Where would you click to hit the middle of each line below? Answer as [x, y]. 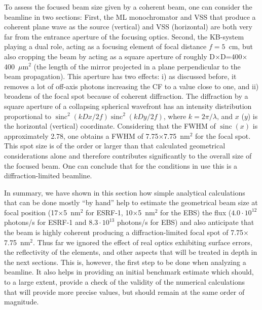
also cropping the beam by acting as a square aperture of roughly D [109, 56]
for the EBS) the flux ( [196, 212]
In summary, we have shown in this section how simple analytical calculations [125, 192]
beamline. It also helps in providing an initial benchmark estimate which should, [129, 272]
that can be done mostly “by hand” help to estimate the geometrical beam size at [131, 202]
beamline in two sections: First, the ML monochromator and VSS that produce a [130, 16]
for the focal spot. [223, 135]
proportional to [28, 116]
